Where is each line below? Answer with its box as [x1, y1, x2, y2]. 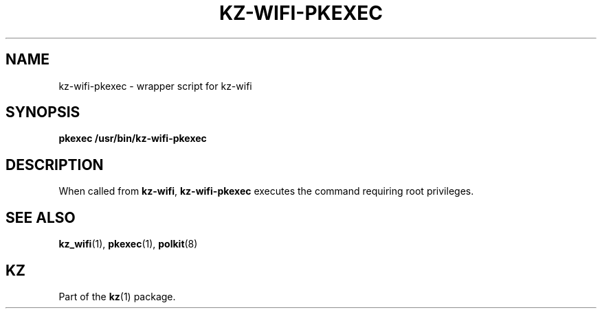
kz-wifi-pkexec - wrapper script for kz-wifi [58, 80, 252, 92]
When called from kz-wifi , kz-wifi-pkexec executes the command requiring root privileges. [58, 185, 474, 197]
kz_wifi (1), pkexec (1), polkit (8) [58, 238, 198, 250]
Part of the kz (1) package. [58, 290, 176, 302]
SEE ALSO [5, 208, 76, 226]
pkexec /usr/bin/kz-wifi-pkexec [58, 132, 207, 145]
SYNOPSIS [5, 104, 80, 121]
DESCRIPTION [5, 156, 104, 173]
